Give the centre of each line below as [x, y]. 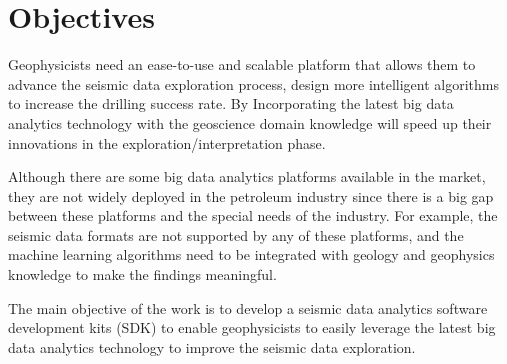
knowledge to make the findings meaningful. [142, 274]
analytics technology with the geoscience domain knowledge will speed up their [250, 122]
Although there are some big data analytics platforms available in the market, [247, 176]
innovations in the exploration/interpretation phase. [167, 142]
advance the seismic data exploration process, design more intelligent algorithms [253, 83]
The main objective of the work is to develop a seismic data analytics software [248, 307]
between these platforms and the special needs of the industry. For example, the [253, 215]
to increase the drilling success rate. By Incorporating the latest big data [231, 103]
